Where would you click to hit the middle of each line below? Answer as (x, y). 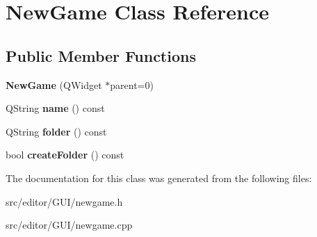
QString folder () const (56, 131)
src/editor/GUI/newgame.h (64, 201)
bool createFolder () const (65, 155)
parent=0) (132, 84)
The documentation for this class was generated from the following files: (159, 178)
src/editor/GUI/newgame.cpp (69, 225)
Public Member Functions (101, 55)
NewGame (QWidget (54, 84)
